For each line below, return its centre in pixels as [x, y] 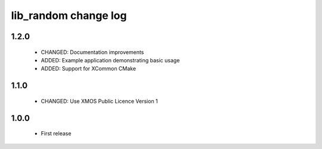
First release [56, 134]
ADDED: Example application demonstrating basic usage [110, 60]
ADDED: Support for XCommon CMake [89, 69]
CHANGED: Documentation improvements [92, 52]
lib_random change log [69, 15]
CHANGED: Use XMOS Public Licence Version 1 [99, 101]
